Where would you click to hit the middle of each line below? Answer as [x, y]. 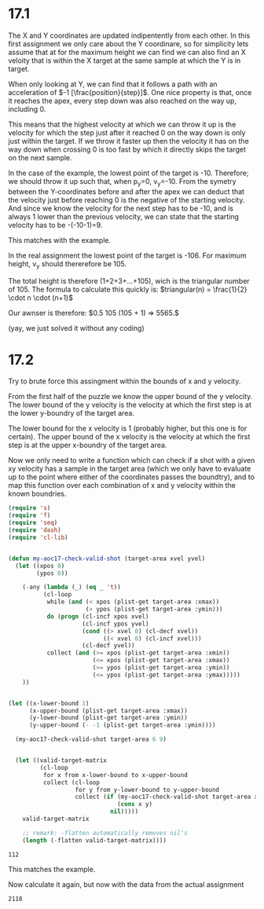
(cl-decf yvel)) [108, 646]
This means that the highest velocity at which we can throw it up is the [122, 124]
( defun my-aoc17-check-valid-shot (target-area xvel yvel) [107, 559]
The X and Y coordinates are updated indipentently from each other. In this [129, 35]
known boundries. [37, 494]
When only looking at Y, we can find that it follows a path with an [113, 84]
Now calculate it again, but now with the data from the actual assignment [126, 884]
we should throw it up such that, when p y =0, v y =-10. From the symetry [123, 182]
